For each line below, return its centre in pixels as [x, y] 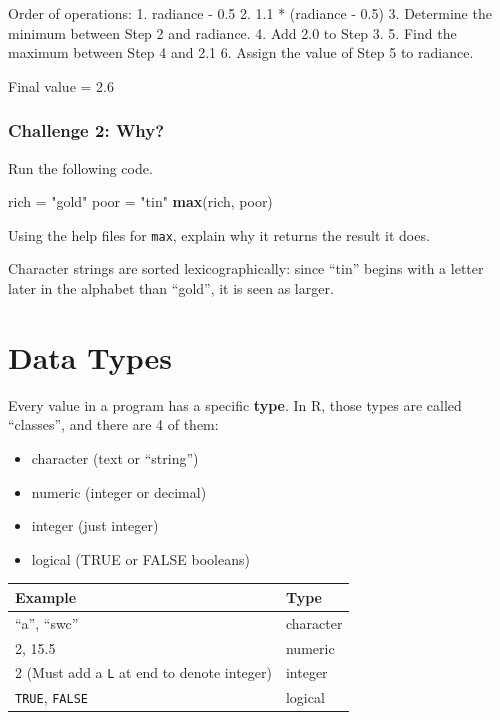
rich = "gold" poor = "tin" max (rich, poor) [140, 201]
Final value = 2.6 [61, 85]
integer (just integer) [95, 525]
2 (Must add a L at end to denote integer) [143, 672]
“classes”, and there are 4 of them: [113, 424]
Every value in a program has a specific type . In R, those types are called [235, 404]
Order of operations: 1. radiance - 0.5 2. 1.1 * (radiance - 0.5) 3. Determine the [250, 13]
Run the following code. [80, 167]
